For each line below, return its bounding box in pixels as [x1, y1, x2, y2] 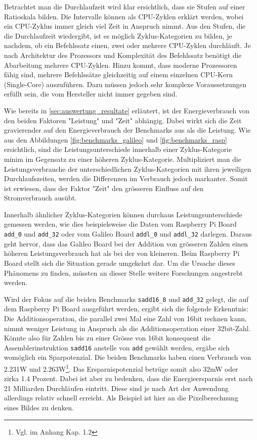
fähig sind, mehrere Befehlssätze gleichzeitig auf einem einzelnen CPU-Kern [4, 69, 233, 80]
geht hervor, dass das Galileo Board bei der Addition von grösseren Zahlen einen [4, 238, 248, 248]
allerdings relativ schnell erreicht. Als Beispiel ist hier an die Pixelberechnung [4, 392, 238, 403]
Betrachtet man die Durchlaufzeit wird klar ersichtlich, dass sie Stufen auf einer [4, 1, 245, 11]
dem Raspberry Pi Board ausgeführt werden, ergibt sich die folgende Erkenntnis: [4, 303, 249, 314]
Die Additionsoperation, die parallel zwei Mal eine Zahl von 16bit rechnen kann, [4, 313, 247, 323]
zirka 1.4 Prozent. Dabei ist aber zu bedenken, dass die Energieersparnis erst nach [4, 373, 253, 384]
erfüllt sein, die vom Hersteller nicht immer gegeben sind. [4, 89, 177, 99]
